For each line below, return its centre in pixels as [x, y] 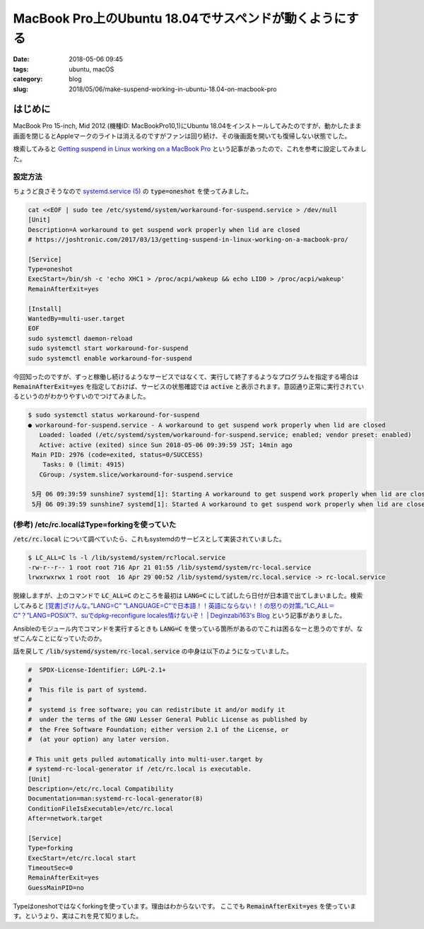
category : [28, 79]
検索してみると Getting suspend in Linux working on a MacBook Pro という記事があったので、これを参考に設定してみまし [190, 149]
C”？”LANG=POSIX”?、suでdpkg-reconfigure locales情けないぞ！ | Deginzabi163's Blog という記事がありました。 [179, 616]
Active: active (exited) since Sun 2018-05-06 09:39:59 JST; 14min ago [166, 445]
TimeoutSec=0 [51, 868]
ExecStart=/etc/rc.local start [82, 858]
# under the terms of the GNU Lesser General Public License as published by [167, 720]
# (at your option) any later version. [99, 739]
